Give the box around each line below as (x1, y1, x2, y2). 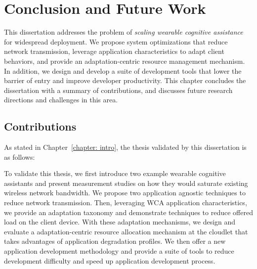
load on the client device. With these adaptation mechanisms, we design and (4, 217, 236, 227)
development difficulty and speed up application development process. (4, 255, 215, 266)
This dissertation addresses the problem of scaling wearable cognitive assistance (4, 27, 243, 37)
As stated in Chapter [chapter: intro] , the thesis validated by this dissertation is (4, 142, 247, 152)
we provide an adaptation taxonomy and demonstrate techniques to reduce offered (4, 207, 253, 217)
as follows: (4, 151, 35, 162)
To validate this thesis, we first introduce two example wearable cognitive (4, 168, 226, 179)
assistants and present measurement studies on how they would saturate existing (4, 178, 248, 188)
